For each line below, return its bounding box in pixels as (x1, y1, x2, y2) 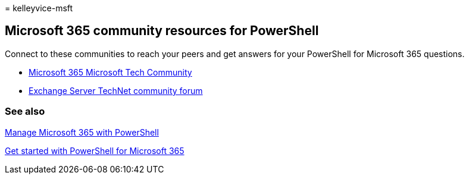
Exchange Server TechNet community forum (29, 85, 203, 96)
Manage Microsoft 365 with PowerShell (5, 127, 159, 137)
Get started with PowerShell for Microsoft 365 (5, 145, 185, 156)
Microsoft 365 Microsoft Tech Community (29, 67, 192, 77)
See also (5, 105, 45, 118)
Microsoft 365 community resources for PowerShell (5, 23, 319, 39)
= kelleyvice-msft (5, 3, 73, 13)
